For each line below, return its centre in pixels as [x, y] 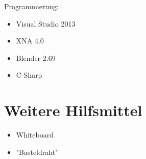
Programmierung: [31, 6]
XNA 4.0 [30, 41]
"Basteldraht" [37, 152]
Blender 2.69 [36, 58]
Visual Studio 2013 [46, 23]
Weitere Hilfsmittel [73, 110]
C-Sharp [29, 75]
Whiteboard [35, 135]
